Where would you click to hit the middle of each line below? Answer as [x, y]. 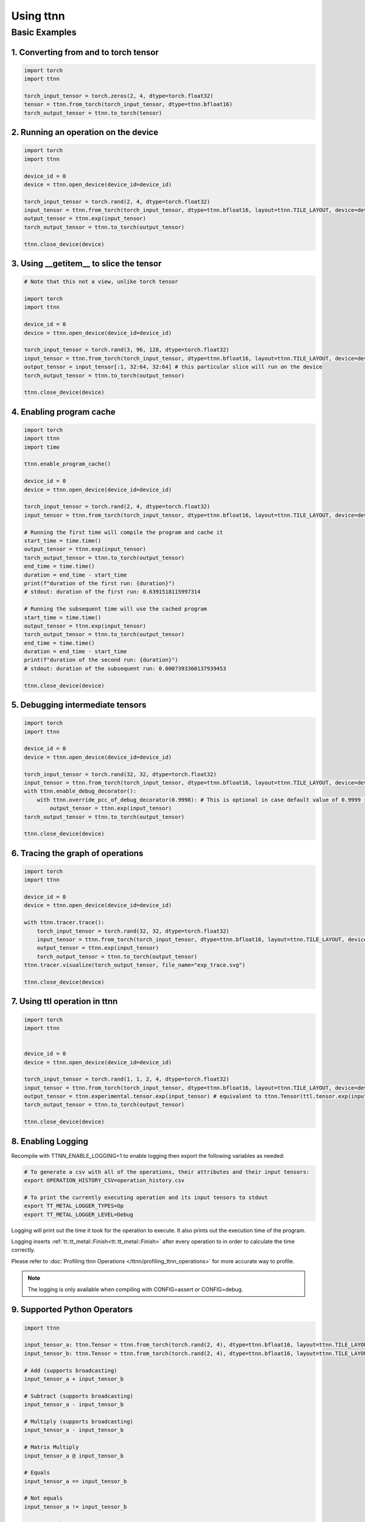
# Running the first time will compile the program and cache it [123, 532]
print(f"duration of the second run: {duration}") [101, 660]
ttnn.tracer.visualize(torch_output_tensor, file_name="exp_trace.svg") [135, 965]
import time [42, 447]
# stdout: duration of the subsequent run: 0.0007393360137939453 [125, 668]
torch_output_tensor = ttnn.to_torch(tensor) [93, 113]
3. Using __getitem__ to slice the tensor [86, 264]
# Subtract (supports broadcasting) [79, 1396]
